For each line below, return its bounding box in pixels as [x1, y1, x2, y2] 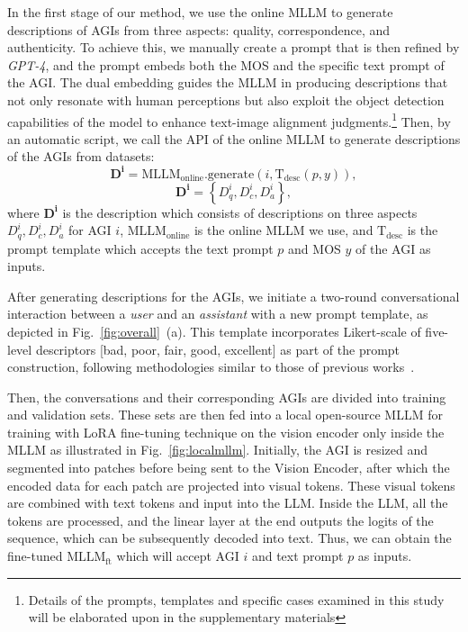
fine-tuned [7, 546, 63, 565]
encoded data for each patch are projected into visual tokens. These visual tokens [7, 475, 455, 494]
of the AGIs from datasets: [7, 147, 155, 166]
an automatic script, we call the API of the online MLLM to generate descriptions [7, 129, 461, 148]
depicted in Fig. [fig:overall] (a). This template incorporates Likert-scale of [7, 321, 421, 340]
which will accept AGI [116, 546, 239, 565]
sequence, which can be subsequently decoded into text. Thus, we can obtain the [7, 528, 452, 547]
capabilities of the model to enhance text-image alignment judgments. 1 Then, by [7, 109, 451, 131]
